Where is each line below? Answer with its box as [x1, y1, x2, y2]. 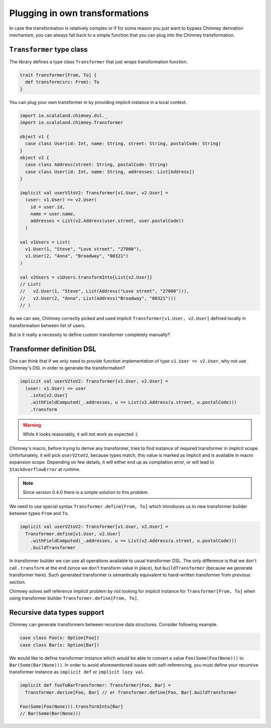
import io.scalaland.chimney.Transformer [20, 120, 123, 125]
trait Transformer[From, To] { [20, 72, 97, 78]
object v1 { [20, 134, 50, 139]
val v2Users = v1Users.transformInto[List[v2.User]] [20, 274, 153, 280]
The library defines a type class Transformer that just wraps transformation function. [9, 58, 188, 65]
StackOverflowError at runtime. [9, 466, 81, 472]
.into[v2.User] [30, 392, 68, 398]
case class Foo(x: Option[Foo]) [20, 635, 100, 641]
